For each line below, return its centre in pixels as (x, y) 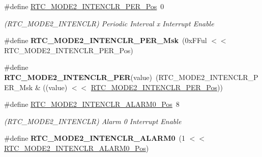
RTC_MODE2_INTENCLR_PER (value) (78, 77)
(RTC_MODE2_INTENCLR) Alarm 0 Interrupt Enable (93, 121)
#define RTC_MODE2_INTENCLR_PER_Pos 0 (84, 6)
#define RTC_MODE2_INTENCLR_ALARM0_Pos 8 (92, 104)
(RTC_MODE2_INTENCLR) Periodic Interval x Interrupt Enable (109, 23)
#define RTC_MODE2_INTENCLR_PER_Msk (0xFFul (106, 40)
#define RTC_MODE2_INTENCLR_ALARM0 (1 (95, 138)
